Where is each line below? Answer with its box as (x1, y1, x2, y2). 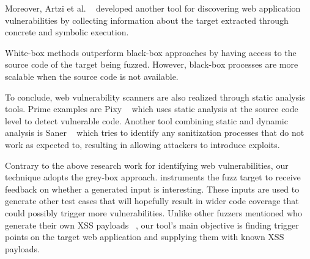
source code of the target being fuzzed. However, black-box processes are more (5, 58, 298, 71)
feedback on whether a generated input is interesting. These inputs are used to (5, 182, 300, 195)
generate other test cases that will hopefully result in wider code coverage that (5, 194, 299, 207)
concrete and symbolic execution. (5, 26, 129, 38)
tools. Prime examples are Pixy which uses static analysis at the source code (5, 102, 298, 115)
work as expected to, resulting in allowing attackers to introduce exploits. (5, 138, 280, 151)
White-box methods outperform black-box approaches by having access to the (5, 46, 297, 59)
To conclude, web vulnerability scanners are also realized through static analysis (5, 90, 305, 103)
